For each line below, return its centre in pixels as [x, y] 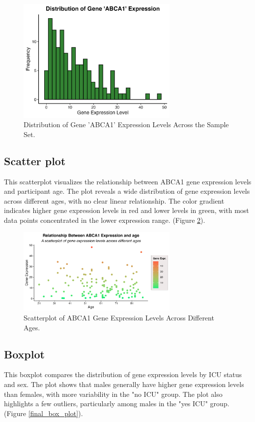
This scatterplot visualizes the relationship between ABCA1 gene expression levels [128, 181]
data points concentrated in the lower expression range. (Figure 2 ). [105, 220]
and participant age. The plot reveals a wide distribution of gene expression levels [127, 191]
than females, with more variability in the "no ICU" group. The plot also [113, 394]
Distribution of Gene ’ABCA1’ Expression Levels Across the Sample [126, 124]
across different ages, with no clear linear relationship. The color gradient [114, 200]
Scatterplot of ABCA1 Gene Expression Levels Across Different [119, 317]
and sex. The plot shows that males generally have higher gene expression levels [124, 384]
